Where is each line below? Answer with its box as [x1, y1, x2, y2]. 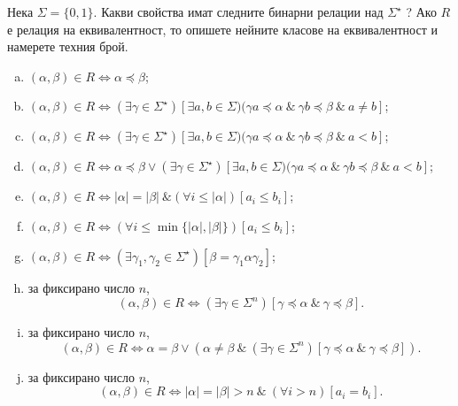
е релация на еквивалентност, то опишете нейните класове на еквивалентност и [7, 19, 438, 38]
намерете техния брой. [7, 37, 128, 56]
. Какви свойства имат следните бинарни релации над [93, 3, 384, 20]
